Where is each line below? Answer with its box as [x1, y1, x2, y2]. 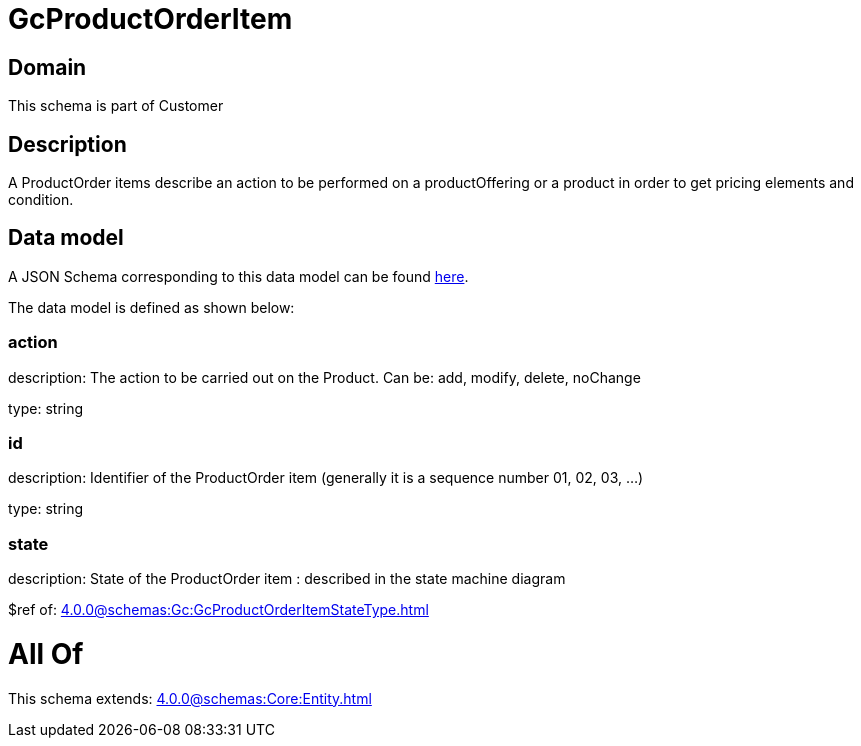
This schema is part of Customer [8, 97, 224, 115]
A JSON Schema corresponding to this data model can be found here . [8, 267, 469, 285]
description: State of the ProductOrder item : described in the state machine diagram [8, 570, 566, 588]
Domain [8, 54, 87, 80]
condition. [8, 191, 74, 209]
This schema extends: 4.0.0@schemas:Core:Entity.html [8, 689, 372, 707]
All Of [8, 636, 84, 671]
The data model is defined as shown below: [8, 298, 295, 316]
